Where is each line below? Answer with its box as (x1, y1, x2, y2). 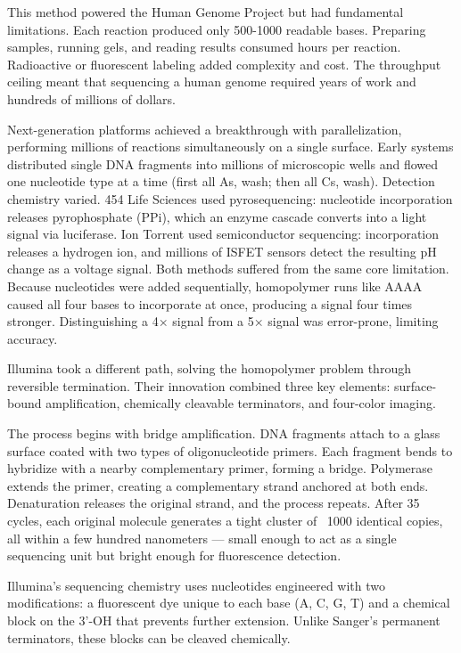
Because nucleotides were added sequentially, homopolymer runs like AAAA (7, 276, 423, 295)
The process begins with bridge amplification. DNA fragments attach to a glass (7, 424, 440, 443)
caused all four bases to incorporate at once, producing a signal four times (7, 294, 413, 313)
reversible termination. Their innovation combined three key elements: (7, 376, 391, 395)
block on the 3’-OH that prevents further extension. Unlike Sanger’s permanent (7, 611, 440, 629)
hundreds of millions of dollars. (7, 89, 176, 108)
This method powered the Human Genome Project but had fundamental (7, 3, 404, 20)
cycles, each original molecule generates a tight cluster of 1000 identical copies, (7, 511, 443, 530)
